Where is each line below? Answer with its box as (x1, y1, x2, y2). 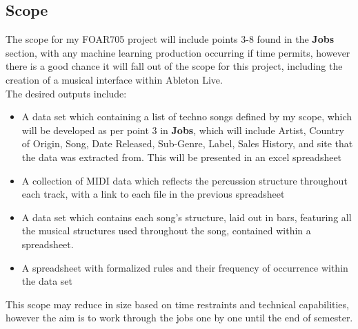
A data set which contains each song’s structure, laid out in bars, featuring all (21, 209, 352, 224)
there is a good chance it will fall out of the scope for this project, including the (6, 59, 343, 73)
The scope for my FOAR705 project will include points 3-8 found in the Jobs (6, 32, 335, 46)
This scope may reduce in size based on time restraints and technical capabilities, (6, 297, 349, 311)
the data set (21, 274, 72, 288)
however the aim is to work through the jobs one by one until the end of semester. (6, 310, 353, 325)
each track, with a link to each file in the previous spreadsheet (21, 187, 285, 201)
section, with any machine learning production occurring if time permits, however (6, 45, 350, 59)
